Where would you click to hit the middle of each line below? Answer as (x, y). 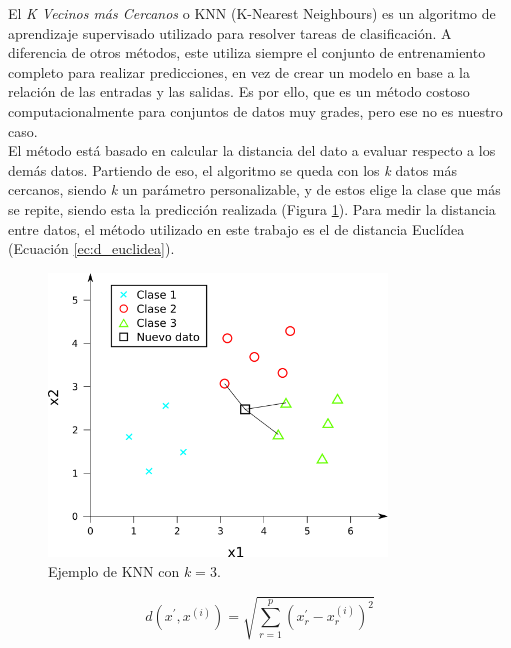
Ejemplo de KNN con (114, 570)
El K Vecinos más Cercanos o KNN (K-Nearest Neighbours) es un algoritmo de (252, 13)
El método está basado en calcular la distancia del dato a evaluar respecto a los (252, 150)
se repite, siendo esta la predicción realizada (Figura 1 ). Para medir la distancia (252, 208)
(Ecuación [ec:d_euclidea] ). (91, 248)
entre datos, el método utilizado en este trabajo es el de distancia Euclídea (236, 228)
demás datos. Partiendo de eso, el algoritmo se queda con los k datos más (232, 169)
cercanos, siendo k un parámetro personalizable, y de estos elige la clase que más (254, 189)
